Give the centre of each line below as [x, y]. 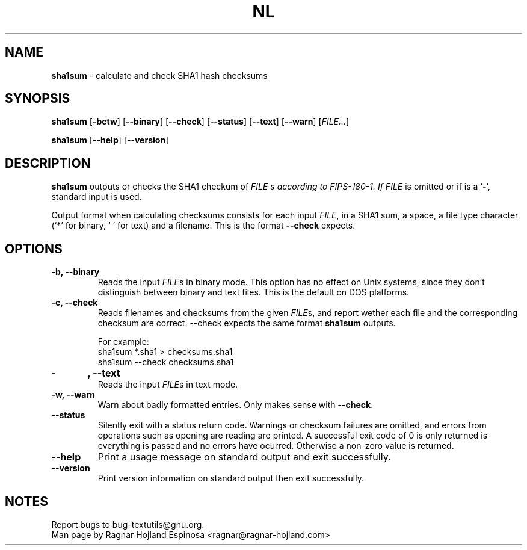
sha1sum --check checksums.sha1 [166, 362]
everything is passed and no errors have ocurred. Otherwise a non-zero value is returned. [276, 446]
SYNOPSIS [38, 99]
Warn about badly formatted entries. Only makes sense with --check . [236, 405]
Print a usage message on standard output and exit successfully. [244, 457]
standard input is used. [97, 197]
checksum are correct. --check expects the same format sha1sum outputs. [247, 323]
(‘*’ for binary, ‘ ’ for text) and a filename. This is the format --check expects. [203, 226]
